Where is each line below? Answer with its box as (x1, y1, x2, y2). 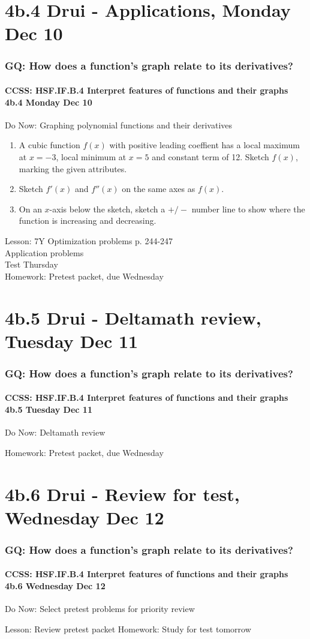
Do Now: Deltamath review (5, 426, 106, 439)
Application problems (5, 246, 84, 259)
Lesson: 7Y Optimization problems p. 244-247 (5, 234, 173, 247)
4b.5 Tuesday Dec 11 (5, 403, 92, 415)
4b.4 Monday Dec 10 (5, 95, 92, 108)
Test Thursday (5, 258, 58, 271)
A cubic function (19, 139, 80, 151)
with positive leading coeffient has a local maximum (109, 139, 300, 151)
